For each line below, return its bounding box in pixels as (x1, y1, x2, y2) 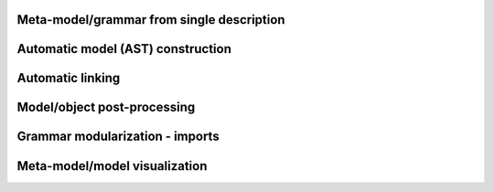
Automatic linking (16, 70, 121, 86)
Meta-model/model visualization (16, 158, 208, 174)
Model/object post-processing (16, 100, 196, 115)
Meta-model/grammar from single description (16, 12, 285, 27)
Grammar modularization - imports (16, 129, 220, 144)
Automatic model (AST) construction (16, 41, 232, 57)
